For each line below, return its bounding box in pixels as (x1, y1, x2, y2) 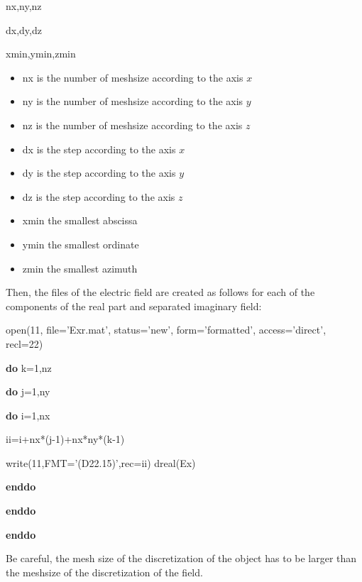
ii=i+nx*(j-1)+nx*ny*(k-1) (6, 432, 125, 446)
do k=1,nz (6, 360, 52, 375)
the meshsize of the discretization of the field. (6, 564, 203, 579)
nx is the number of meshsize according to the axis (22, 70, 243, 84)
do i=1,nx (6, 407, 50, 422)
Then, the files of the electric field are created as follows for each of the (6, 285, 315, 300)
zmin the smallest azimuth (22, 260, 138, 275)
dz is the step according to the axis (22, 189, 175, 204)
